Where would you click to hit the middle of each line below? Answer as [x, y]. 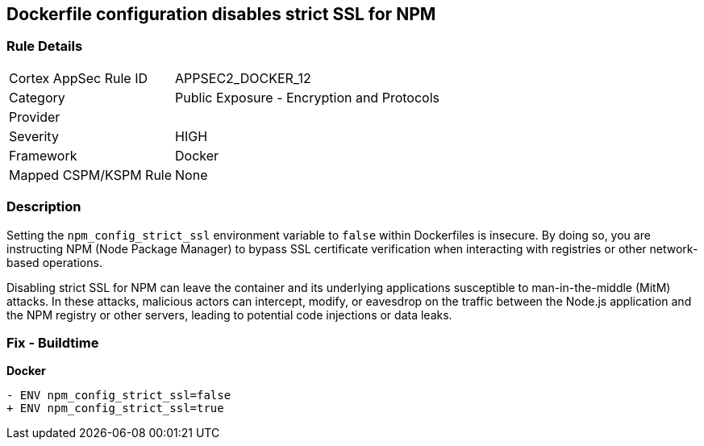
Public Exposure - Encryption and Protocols [307, 97]
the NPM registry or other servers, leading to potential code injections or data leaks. [229, 315]
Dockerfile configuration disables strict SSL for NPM [221, 14]
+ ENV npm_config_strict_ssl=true [115, 408]
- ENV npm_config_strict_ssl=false [119, 396]
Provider [35, 117]
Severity [34, 136]
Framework [43, 155]
